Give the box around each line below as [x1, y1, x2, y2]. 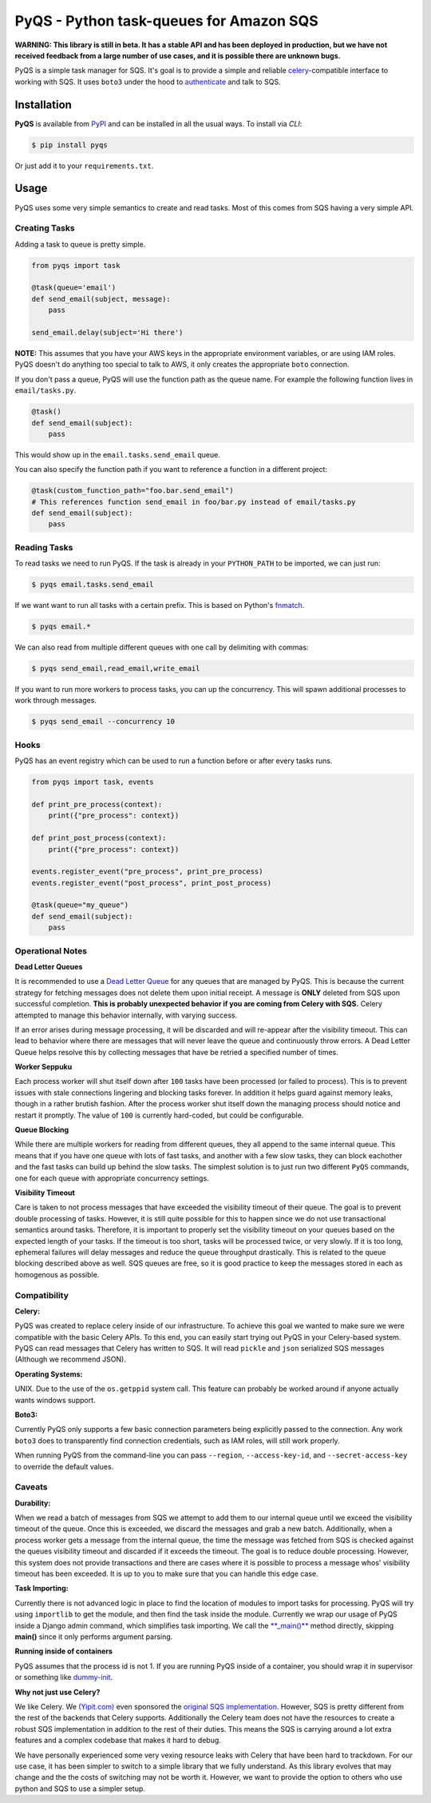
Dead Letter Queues [14, 961, 83, 971]
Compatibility [14, 1289, 69, 1301]
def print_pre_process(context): [31, 800, 163, 809]
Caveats [14, 1481, 48, 1493]
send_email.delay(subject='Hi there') [31, 328, 184, 337]
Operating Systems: [14, 1369, 83, 1379]
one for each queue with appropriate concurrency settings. [14, 1173, 209, 1183]
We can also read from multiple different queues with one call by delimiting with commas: [14, 642, 309, 652]
